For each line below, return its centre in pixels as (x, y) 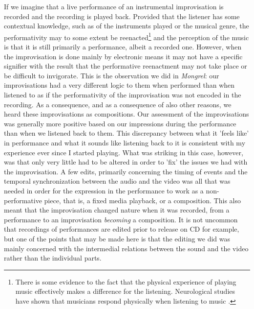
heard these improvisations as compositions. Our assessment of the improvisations (127, 114)
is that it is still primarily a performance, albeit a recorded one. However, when (123, 47)
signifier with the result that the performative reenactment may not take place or (126, 66)
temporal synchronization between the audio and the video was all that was (117, 181)
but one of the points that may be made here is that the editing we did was (117, 238)
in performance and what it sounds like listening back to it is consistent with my (125, 142)
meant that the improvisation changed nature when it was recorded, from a (117, 210)
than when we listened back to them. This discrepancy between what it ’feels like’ (127, 133)
